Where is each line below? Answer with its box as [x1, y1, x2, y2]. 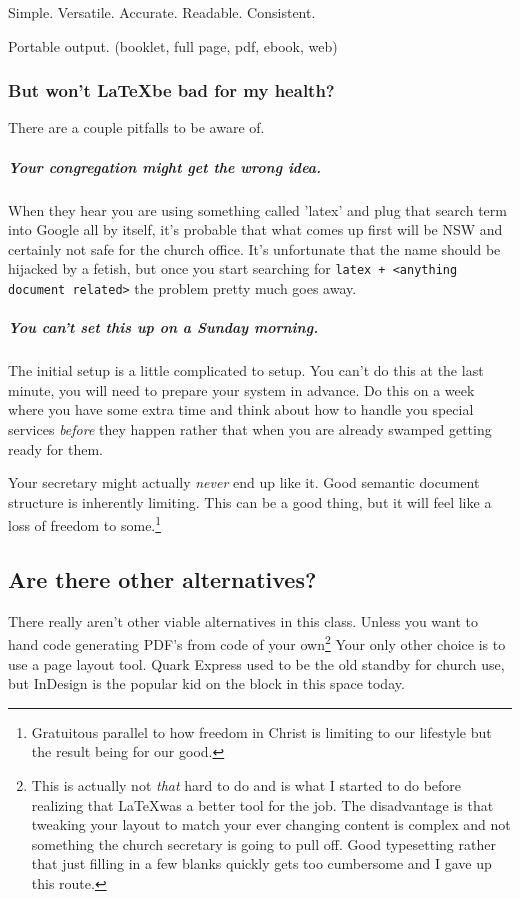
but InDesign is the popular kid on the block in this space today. [8, 673, 405, 694]
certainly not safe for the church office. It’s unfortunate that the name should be [8, 238, 501, 259]
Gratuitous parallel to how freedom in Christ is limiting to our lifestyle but [31, 721, 492, 742]
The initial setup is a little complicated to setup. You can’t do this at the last [8, 360, 484, 381]
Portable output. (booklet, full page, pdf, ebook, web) [8, 35, 338, 56]
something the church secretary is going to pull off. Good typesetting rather [31, 833, 496, 854]
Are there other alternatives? [8, 564, 317, 595]
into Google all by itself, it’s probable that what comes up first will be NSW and [8, 219, 503, 240]
